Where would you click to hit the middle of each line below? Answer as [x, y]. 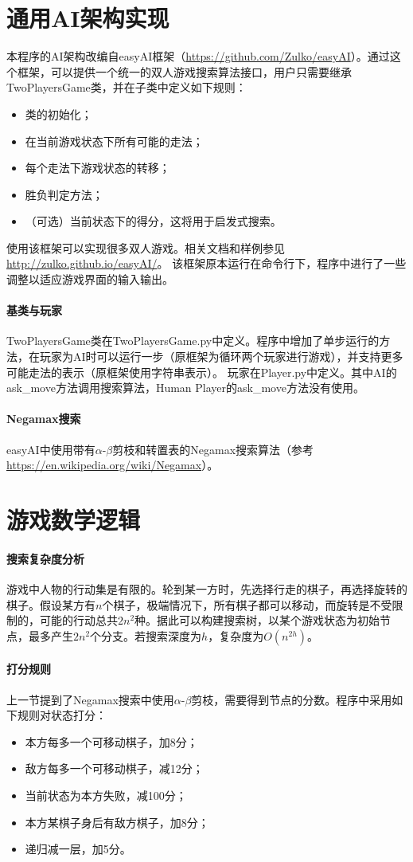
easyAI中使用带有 [51, 449]
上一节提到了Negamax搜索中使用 [90, 699]
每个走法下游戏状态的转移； [97, 168]
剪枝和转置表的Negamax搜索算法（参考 [213, 449]
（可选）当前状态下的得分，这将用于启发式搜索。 [153, 221]
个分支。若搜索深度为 [146, 635]
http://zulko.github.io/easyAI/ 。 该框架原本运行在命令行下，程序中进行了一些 [206, 263]
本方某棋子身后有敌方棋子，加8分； [117, 822]
